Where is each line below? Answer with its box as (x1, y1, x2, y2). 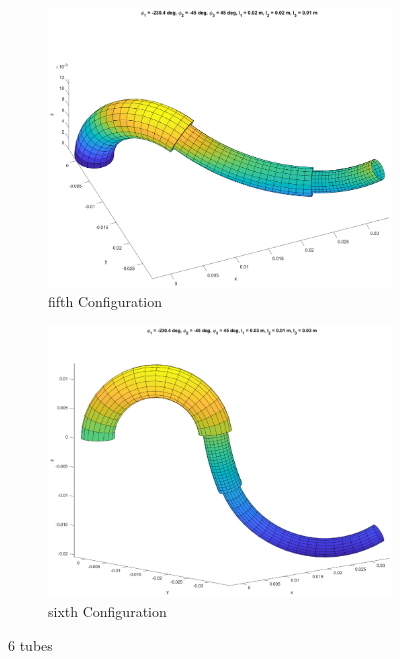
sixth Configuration (48, 601, 167, 622)
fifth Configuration (48, 291, 163, 312)
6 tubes (8, 634, 53, 655)
